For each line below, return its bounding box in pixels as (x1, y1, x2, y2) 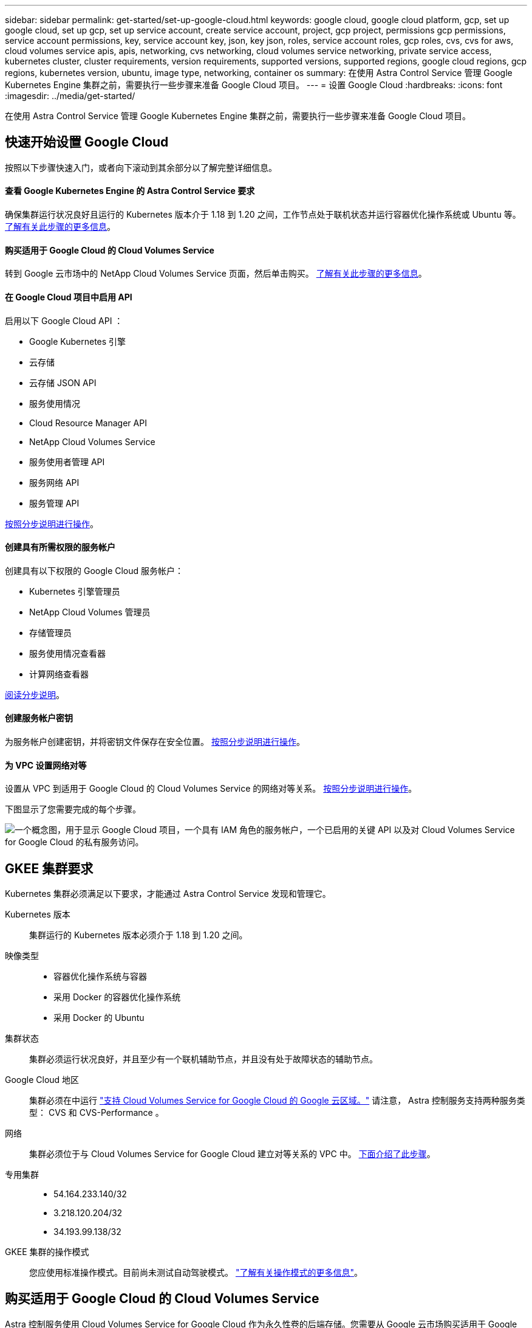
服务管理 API (29, 497, 80, 508)
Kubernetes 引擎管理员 (29, 586, 120, 597)
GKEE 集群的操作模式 (5, 1247, 89, 1257)
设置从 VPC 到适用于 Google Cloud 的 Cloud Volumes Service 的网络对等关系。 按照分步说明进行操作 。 (5, 783, 417, 794)
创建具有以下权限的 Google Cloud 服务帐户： (5, 565, 184, 576)
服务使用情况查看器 (29, 648, 106, 659)
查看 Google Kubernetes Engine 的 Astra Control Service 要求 (5, 185, 255, 196)
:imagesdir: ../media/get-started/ (5, 91, 135, 101)
